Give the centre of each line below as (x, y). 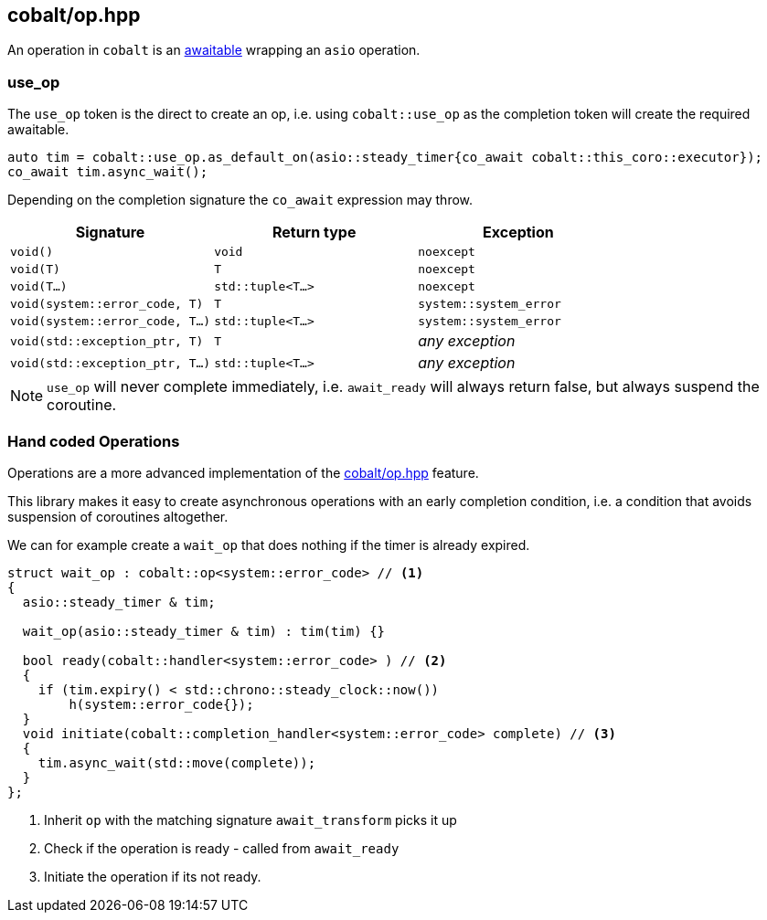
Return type (314, 233)
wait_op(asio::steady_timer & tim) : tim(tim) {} (204, 631)
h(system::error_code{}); (161, 704)
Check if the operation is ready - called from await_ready (222, 848)
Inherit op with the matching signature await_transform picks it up (250, 820)
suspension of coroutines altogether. (118, 516)
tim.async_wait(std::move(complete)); (177, 762)
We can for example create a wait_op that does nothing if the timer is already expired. (269, 545)
